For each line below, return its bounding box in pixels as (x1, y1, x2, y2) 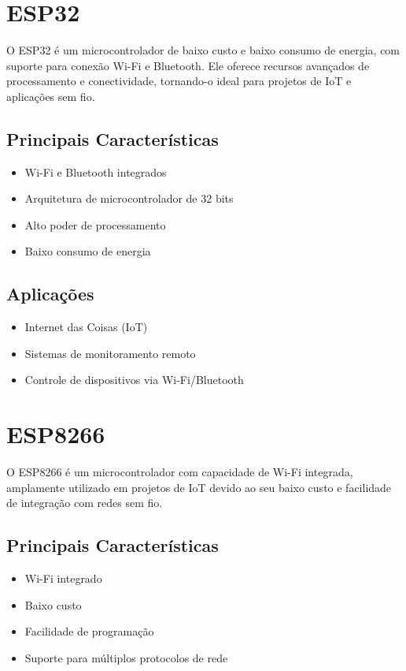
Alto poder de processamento (24, 216, 166, 233)
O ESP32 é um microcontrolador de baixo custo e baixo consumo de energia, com (6, 42, 400, 58)
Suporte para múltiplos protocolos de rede (24, 649, 228, 665)
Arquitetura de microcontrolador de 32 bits (24, 190, 234, 207)
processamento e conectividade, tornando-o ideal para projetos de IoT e (6, 73, 352, 89)
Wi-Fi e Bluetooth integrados (24, 163, 167, 180)
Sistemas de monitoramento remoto (24, 345, 196, 361)
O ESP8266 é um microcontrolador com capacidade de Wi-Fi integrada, (6, 464, 353, 480)
